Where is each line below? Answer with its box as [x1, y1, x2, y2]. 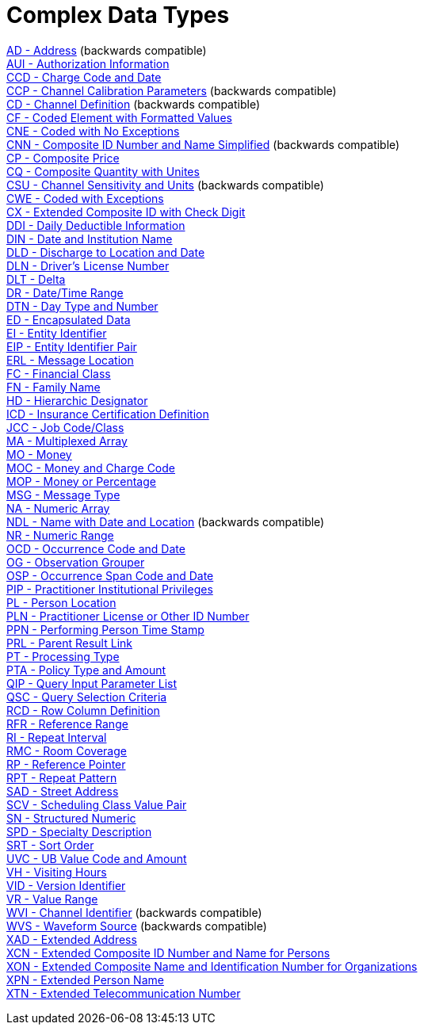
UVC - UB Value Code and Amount [6, 851, 187, 865]
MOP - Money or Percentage [6, 474, 156, 488]
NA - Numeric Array [6, 501, 110, 515]
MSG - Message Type [6, 487, 120, 502]
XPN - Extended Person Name [6, 972, 164, 987]
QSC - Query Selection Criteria [6, 689, 167, 704]
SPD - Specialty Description [6, 824, 152, 838]
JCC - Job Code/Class [6, 420, 124, 434]
